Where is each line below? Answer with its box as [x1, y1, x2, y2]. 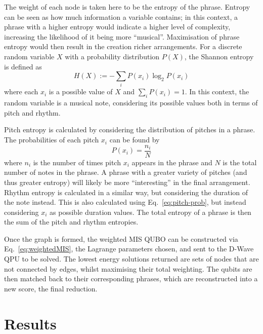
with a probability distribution [65, 51, 160, 61]
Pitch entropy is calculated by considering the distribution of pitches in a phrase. [4, 124, 255, 135]
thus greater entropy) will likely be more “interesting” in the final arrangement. [4, 176, 250, 187]
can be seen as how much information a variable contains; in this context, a [4, 11, 238, 22]
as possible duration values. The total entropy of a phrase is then [50, 206, 251, 217]
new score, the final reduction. [4, 283, 98, 293]
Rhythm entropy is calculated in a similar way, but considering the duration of [4, 187, 248, 197]
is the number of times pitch [33, 157, 121, 167]
